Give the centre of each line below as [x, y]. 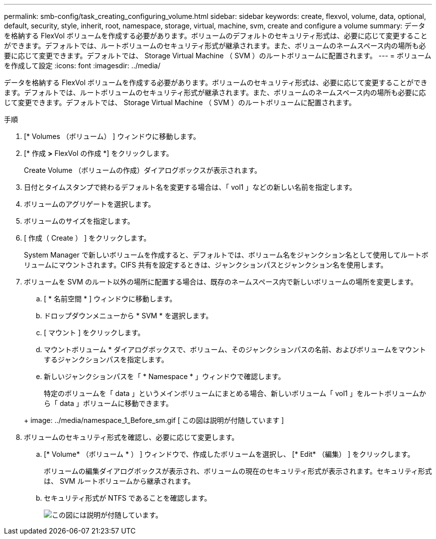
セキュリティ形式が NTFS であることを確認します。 [128, 498]
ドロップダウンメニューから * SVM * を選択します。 [128, 316]
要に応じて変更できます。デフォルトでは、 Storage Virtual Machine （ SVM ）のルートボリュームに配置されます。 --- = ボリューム [218, 56]
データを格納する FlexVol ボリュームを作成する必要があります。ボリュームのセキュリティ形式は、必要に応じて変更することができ [216, 82]
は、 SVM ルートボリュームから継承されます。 [119, 481]
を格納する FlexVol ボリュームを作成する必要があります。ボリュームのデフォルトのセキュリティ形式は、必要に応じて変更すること [216, 36]
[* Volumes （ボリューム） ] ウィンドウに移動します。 [112, 136]
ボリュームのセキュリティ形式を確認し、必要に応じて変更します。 [131, 437]
